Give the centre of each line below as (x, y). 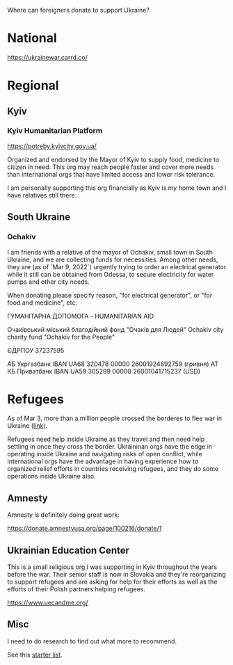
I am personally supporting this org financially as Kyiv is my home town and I (117, 188)
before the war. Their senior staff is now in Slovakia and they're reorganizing (116, 575)
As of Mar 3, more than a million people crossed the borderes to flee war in (115, 418)
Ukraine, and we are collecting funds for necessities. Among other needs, (113, 259)
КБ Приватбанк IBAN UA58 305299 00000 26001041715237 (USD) (104, 371)
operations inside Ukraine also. (51, 476)
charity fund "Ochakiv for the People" (61, 337)
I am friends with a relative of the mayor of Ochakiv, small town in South (110, 252)
